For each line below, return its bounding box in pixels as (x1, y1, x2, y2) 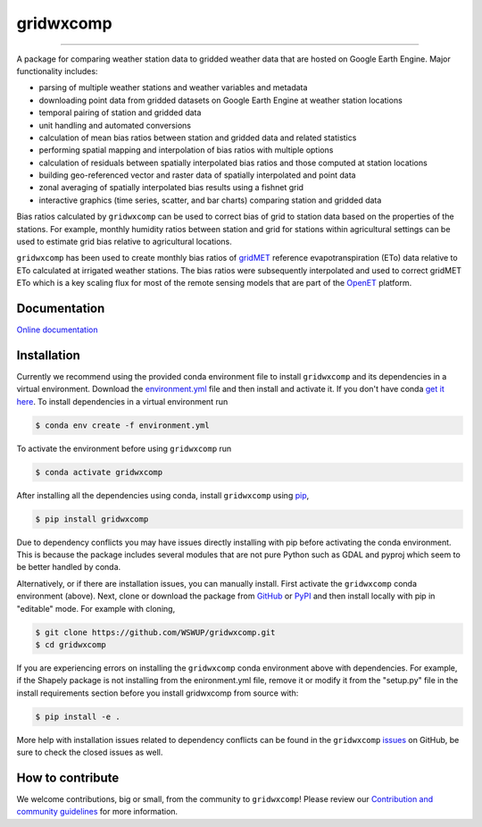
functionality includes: (16, 65, 98, 76)
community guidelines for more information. (16, 806, 179, 817)
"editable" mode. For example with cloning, (16, 603, 176, 614)
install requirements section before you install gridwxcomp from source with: (16, 688, 299, 698)
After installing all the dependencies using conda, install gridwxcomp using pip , (16, 489, 310, 500)
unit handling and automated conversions (38, 120, 192, 130)
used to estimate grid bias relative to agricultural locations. (16, 237, 232, 247)
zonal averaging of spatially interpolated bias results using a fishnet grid (38, 182, 303, 193)
